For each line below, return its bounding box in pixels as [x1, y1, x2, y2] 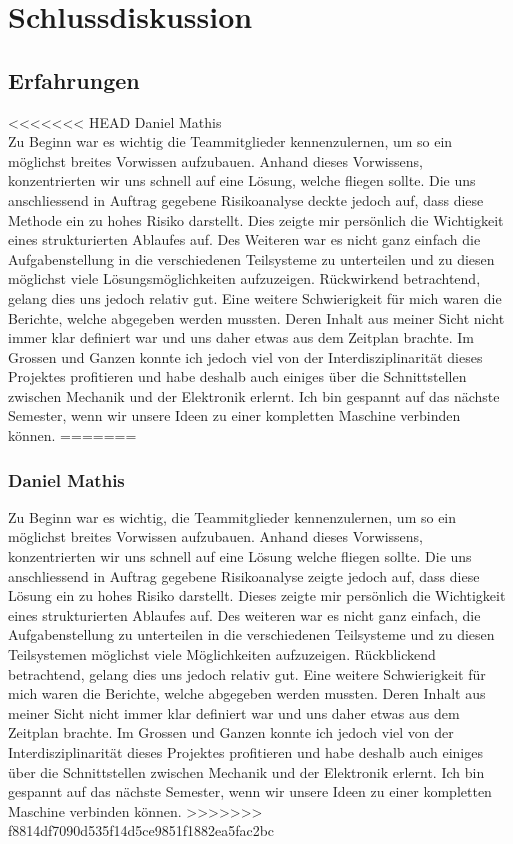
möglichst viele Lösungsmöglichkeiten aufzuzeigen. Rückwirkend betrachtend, [8, 268, 481, 289]
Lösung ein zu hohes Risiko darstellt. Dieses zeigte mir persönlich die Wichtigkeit [8, 585, 506, 606]
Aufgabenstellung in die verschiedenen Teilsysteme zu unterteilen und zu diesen [8, 248, 495, 269]
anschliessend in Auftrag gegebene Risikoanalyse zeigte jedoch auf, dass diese [8, 565, 480, 586]
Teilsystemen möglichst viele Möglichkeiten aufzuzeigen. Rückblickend [8, 644, 436, 665]
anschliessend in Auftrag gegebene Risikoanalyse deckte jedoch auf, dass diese [8, 189, 484, 210]
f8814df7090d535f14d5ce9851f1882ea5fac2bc [8, 820, 275, 841]
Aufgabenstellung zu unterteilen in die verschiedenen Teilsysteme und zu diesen [8, 624, 495, 645]
